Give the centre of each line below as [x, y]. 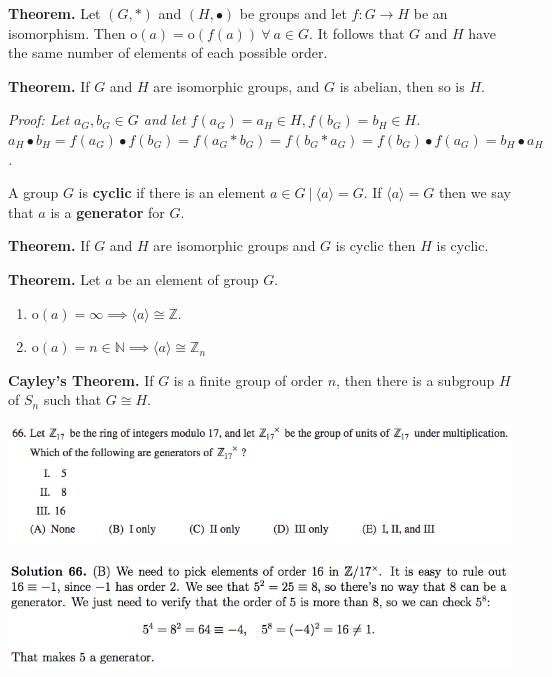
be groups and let [293, 13]
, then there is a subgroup [415, 379]
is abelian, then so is [402, 85]
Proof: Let [39, 119]
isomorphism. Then [67, 32]
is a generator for [107, 211]
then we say [474, 192]
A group [33, 192]
